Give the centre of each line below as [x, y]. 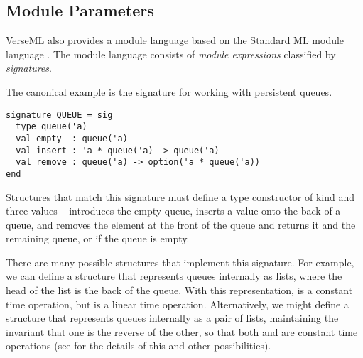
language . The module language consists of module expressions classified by [171, 54]
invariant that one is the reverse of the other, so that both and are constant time [182, 331]
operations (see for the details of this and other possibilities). [139, 346]
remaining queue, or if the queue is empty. [98, 238]
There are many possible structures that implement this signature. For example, [180, 262]
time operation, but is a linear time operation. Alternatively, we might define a [177, 304]
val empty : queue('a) [72, 138]
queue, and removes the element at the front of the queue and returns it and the [181, 224]
